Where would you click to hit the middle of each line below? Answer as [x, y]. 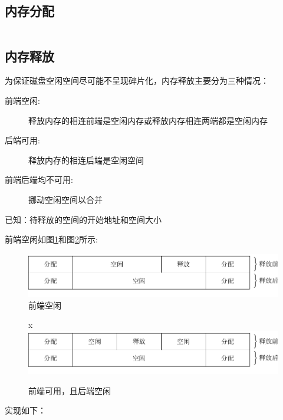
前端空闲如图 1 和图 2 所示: [51, 239]
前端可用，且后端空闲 [70, 390]
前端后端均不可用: [39, 180]
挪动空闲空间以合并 [65, 199]
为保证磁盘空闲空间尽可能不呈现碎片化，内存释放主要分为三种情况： [137, 81]
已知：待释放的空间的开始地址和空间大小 [83, 219]
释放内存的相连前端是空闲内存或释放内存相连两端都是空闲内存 [148, 120]
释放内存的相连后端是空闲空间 [86, 160]
